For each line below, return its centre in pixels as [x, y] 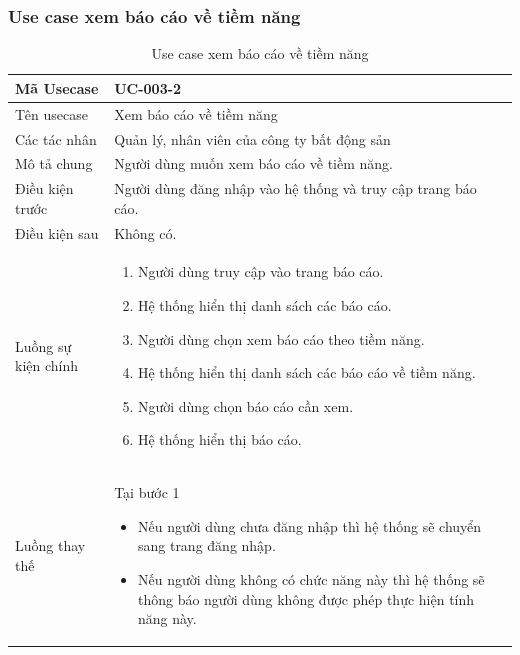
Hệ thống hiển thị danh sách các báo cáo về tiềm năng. [306, 372]
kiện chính [47, 365]
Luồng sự [43, 345]
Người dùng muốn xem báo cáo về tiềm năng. [253, 163]
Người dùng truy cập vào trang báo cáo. [260, 271]
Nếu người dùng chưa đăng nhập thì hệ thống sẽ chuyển [309, 525]
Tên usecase [51, 113]
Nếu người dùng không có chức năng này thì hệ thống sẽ [311, 579]
